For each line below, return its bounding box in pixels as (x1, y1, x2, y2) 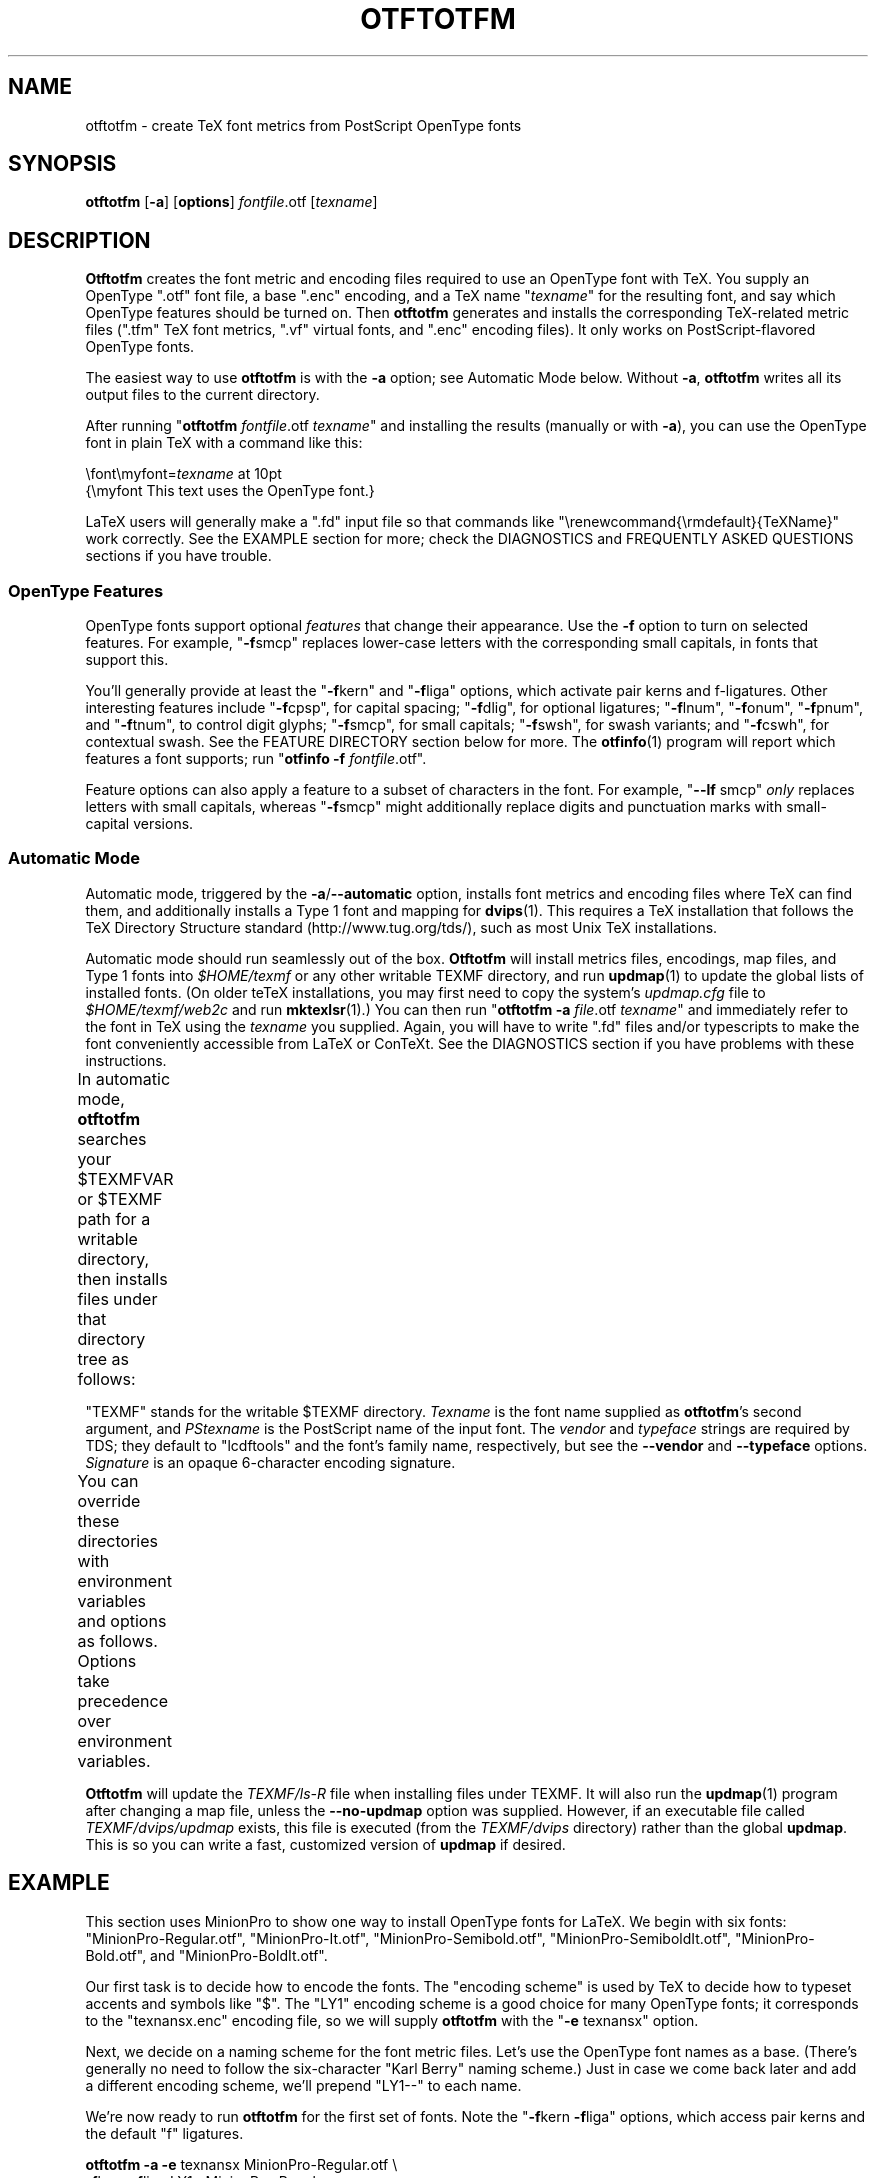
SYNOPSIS (8, 151, 117, 177)
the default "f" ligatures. (85, 2124, 244, 2142)
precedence (77, 1690, 169, 1711)
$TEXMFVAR (77, 1168, 174, 1189)
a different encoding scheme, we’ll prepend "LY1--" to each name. (85, 2076, 522, 2094)
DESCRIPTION (8, 227, 151, 253)
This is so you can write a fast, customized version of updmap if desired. (85, 1835, 566, 1853)
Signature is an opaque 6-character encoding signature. (85, 1453, 456, 1471)
